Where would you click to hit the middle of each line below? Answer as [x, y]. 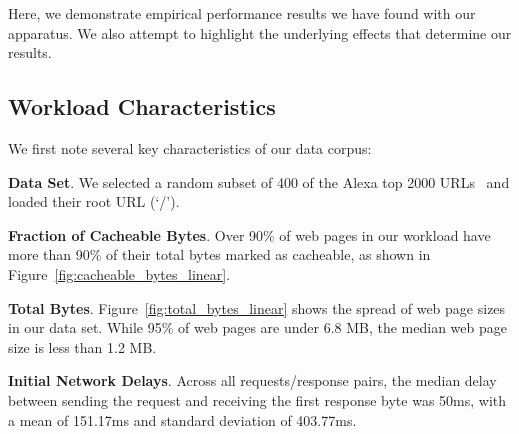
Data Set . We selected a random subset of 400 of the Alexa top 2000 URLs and [259, 181]
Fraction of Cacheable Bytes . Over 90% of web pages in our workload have [249, 234]
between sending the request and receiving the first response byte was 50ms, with [257, 399]
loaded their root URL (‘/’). [94, 201]
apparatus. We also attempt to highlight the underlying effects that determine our [260, 32]
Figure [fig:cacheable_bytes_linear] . [119, 273]
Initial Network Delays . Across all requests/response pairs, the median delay [252, 380]
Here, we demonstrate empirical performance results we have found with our [242, 13]
